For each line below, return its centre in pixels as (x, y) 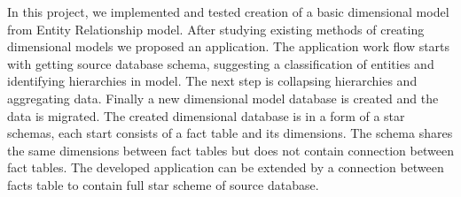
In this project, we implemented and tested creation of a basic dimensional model (228, 11)
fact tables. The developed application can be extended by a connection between (226, 167)
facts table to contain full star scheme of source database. (163, 184)
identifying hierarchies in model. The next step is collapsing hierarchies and (212, 81)
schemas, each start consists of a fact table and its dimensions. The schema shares (230, 133)
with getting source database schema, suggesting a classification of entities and (221, 63)
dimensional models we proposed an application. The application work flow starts (229, 46)
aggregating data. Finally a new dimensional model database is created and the (223, 98)
